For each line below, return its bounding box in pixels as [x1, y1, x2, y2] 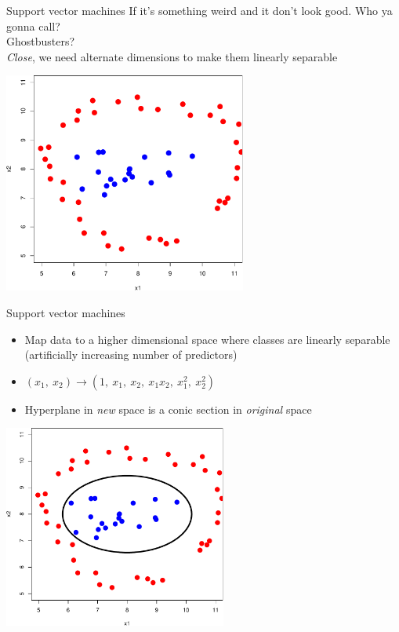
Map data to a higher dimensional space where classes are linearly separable [24, 331, 390, 347]
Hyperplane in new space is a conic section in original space [24, 400, 312, 417]
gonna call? [6, 17, 60, 34]
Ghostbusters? [6, 33, 75, 49]
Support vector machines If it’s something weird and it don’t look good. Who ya [6, 2, 393, 18]
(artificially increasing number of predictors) [24, 346, 238, 363]
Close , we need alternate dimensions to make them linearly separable [6, 48, 338, 64]
